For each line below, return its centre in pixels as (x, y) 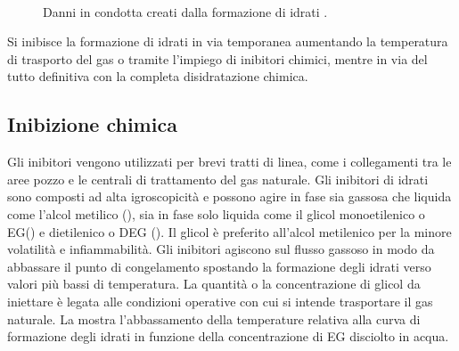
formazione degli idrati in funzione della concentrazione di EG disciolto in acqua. (228, 336)
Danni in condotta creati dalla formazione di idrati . (185, 11)
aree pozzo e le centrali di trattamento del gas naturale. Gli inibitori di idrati (218, 179)
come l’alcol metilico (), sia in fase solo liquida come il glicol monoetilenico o (216, 213)
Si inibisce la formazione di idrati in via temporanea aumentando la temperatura (228, 41)
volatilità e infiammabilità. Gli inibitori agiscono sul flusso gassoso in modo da (221, 249)
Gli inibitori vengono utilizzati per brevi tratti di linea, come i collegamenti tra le (229, 162)
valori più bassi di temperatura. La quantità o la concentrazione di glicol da (214, 284)
